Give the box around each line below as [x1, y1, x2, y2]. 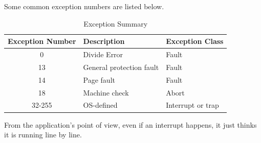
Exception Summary [83, 18, 148, 29]
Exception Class [166, 36, 224, 46]
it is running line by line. [4, 129, 82, 140]
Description [83, 36, 125, 46]
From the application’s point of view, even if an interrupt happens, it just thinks [4, 119, 257, 130]
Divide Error [83, 49, 123, 60]
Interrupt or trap [166, 100, 219, 110]
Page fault [83, 74, 115, 85]
